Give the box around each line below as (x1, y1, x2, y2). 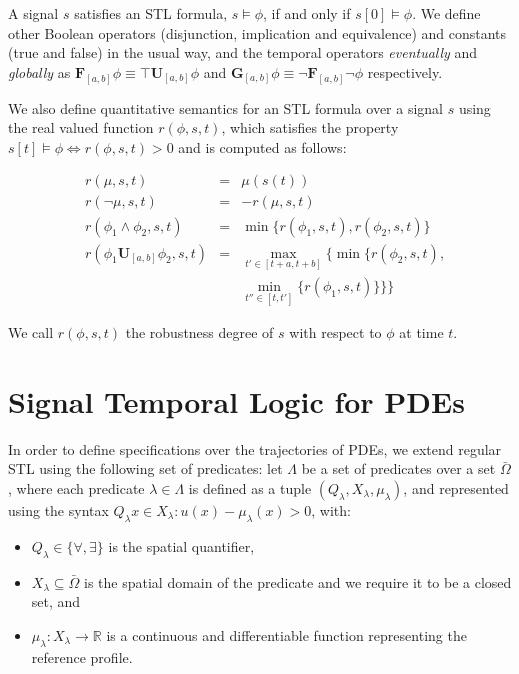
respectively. (367, 61, 443, 82)
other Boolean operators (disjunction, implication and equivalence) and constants (8, 22, 507, 43)
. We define (412, 3, 481, 23)
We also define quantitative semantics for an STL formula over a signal (8, 97, 443, 118)
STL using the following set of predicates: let (8, 458, 283, 479)
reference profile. (31, 646, 133, 667)
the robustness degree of (125, 322, 274, 343)
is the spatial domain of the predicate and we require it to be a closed (84, 571, 512, 592)
